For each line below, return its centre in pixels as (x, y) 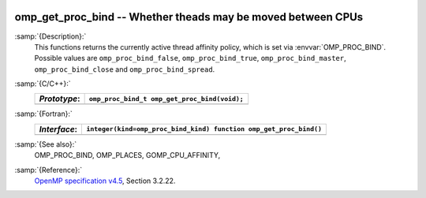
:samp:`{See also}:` (46, 144)
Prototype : (60, 99)
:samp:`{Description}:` (50, 36)
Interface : (58, 129)
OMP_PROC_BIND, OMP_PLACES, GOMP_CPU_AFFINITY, (127, 155)
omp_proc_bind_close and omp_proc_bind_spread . (125, 69)
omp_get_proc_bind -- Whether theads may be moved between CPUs (189, 17)
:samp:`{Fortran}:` (43, 114)
